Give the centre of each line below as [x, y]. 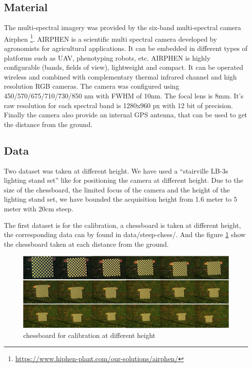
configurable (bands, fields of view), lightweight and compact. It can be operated [124, 67]
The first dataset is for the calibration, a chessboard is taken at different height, [123, 225]
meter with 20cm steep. [39, 208]
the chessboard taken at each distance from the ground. [87, 244]
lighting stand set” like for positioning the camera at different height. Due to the [124, 180]
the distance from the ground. [48, 124]
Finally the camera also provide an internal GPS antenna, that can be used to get [126, 115]
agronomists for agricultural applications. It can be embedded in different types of [126, 48]
